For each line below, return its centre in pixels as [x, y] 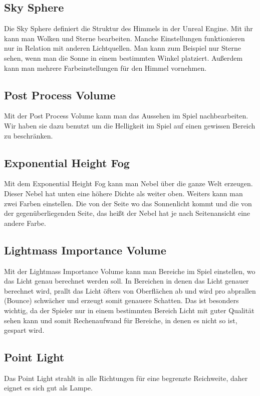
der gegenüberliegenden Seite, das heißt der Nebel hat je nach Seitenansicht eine [127, 213]
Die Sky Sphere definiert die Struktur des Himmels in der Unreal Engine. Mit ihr [128, 28]
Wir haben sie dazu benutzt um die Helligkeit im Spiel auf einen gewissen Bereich [130, 125]
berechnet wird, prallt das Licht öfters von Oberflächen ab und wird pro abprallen [130, 290]
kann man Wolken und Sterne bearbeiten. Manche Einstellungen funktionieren [124, 38]
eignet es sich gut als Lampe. [48, 388]
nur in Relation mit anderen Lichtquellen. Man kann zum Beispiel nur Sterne [122, 48]
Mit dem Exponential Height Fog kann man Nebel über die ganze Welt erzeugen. [128, 183]
